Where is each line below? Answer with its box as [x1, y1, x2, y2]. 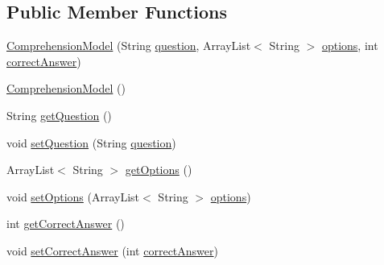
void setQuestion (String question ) [6, 134, 176, 151]
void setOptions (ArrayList [6, 188, 140, 205]
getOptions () [125, 161, 192, 178]
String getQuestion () [6, 106, 112, 123]
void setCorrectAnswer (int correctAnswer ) [6, 242, 218, 259]
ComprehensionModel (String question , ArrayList [6, 37, 251, 54]
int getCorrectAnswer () [6, 215, 125, 232]
